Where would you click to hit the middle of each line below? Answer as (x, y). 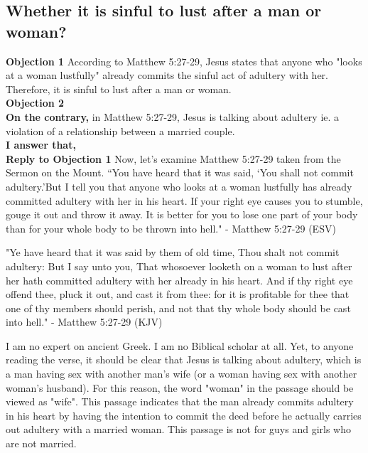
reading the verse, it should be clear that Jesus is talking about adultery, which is (184, 359)
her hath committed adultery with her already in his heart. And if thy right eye (179, 280)
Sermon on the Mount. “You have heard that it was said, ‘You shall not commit (180, 172)
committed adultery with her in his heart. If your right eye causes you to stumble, (184, 200)
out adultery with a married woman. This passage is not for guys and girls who (178, 429)
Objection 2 (35, 103)
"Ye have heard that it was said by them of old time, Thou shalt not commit (173, 252)
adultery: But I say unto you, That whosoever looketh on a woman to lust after (179, 266)
